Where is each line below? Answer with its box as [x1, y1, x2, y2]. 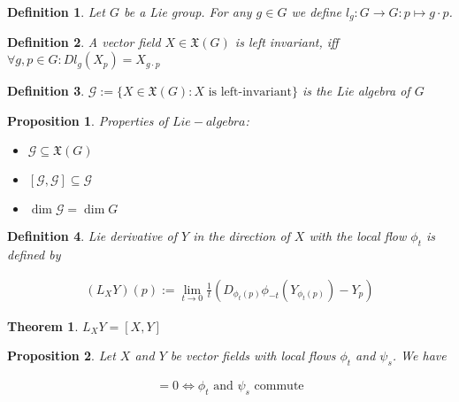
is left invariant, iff [234, 33, 339, 51]
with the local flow [309, 227, 407, 245]
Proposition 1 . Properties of [7, 111, 168, 129]
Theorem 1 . [7, 316, 79, 335]
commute [254, 380, 304, 393]
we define [291, 3, 341, 20]
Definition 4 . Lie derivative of [7, 227, 177, 245]
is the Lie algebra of [302, 81, 410, 100]
